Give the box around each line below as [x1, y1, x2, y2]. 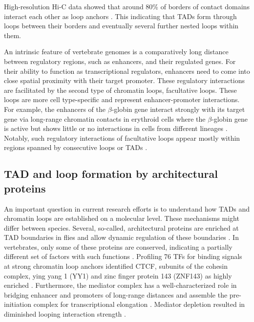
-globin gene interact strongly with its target [111, 104, 245, 114]
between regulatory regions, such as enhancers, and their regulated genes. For [4, 56, 236, 66]
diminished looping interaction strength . [4, 309, 126, 319]
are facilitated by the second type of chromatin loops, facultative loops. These [4, 85, 237, 95]
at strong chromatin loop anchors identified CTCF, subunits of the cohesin [4, 261, 228, 271]
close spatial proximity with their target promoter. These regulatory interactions [4, 75, 245, 86]
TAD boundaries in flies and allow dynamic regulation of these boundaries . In [4, 232, 239, 242]
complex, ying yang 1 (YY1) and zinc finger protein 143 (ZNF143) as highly [4, 270, 232, 280]
